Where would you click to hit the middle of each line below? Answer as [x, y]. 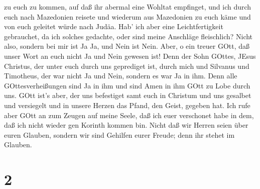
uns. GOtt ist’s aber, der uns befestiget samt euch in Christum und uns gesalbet [128, 95]
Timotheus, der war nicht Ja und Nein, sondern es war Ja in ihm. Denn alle [121, 76]
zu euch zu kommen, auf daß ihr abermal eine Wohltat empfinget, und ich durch [128, 7]
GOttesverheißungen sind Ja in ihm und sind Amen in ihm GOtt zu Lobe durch [127, 85]
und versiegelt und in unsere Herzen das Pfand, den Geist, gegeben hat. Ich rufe [127, 105]
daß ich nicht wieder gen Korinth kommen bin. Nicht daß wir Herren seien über [126, 125]
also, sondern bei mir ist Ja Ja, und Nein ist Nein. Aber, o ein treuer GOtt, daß [127, 46]
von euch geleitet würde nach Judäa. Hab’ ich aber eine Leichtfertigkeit [114, 26]
